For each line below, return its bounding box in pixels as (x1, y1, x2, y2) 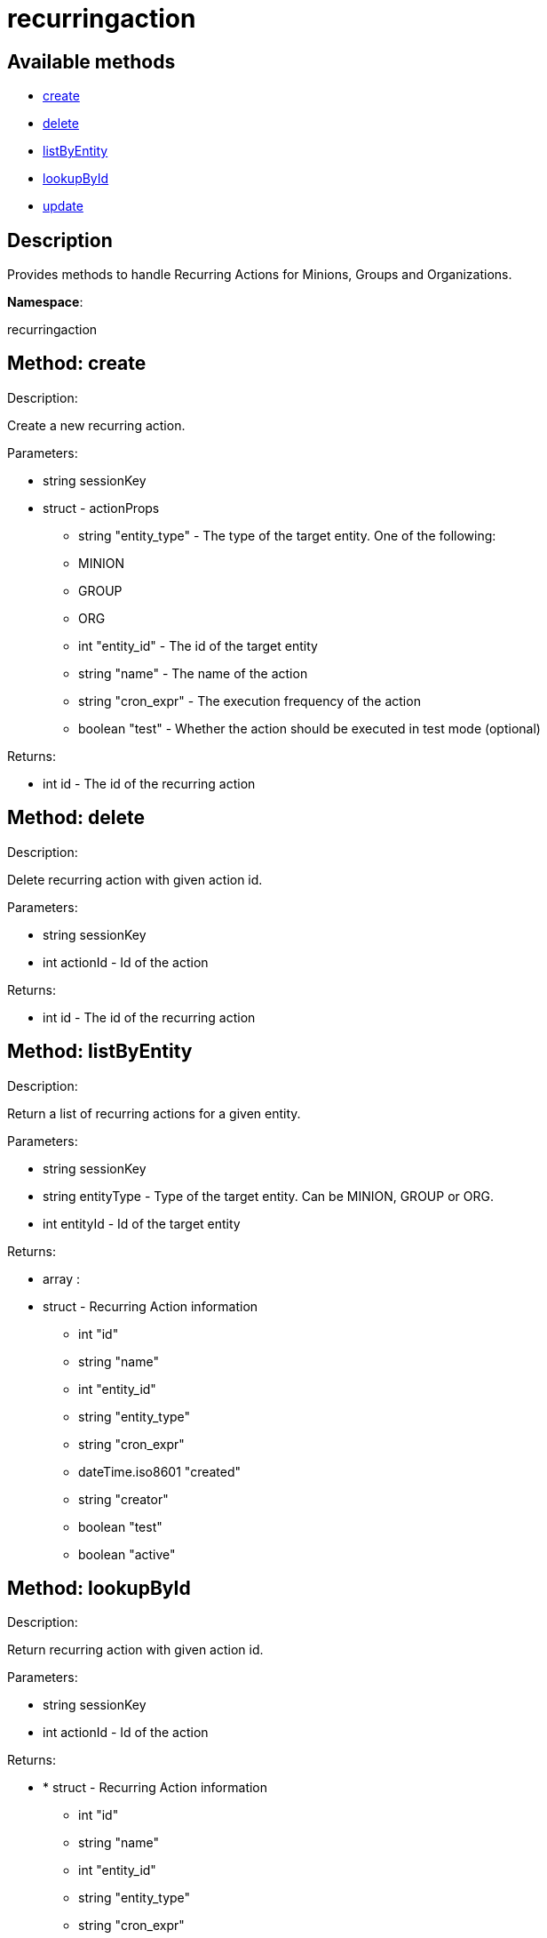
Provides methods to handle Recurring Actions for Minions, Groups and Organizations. (7, 267, 512, 283)
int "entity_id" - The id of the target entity (78, 637, 318, 653)
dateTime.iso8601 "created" (78, 1463, 242, 1479)
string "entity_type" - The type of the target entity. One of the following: (78, 527, 496, 543)
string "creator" (78, 1491, 169, 1507)
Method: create (7, 352, 147, 375)
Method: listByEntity (7, 1040, 193, 1063)
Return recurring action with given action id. (7, 1642, 264, 1658)
